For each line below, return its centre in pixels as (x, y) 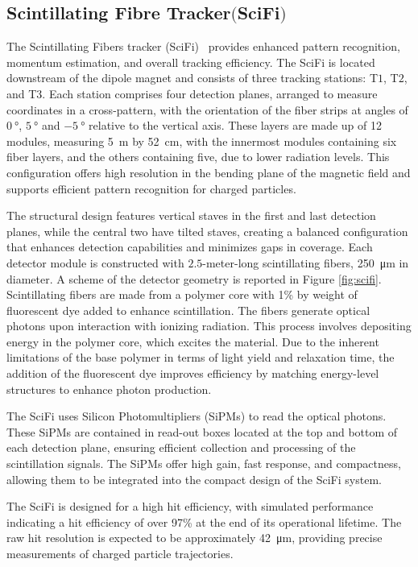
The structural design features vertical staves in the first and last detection (191, 215)
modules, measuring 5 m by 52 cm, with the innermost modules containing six (202, 141)
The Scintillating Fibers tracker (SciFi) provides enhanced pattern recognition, (203, 46)
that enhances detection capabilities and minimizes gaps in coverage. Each (190, 247)
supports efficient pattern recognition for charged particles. (151, 188)
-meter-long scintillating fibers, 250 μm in (306, 262)
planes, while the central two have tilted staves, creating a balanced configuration (207, 231)
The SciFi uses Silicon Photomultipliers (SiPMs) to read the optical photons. (197, 416)
